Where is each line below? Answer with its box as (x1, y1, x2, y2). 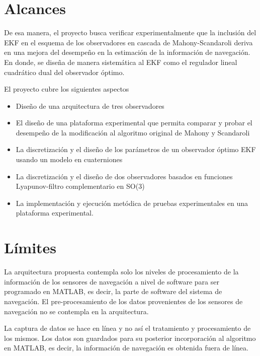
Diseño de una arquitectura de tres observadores (16, 100, 164, 111)
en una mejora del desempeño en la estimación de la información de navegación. (4, 47, 250, 57)
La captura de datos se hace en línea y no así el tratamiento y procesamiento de (4, 323, 251, 333)
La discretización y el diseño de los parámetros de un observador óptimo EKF (16, 144, 256, 155)
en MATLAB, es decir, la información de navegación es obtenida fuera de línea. (4, 342, 248, 353)
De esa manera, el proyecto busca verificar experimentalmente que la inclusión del (4, 27, 256, 38)
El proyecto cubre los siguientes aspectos (4, 84, 129, 94)
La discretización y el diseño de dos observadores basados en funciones (16, 171, 233, 181)
